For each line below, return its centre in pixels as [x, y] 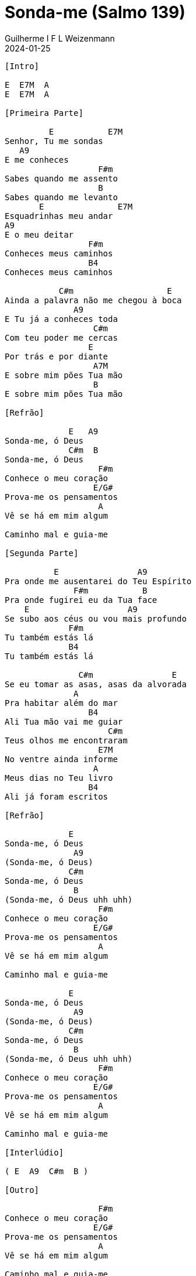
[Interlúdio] [34, 1152]
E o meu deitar [39, 234]
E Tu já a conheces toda [61, 319]
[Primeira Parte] [44, 113]
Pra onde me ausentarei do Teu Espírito [98, 581]
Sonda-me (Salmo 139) [95, 12]
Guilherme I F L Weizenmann [60, 38]
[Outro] [22, 1190]
